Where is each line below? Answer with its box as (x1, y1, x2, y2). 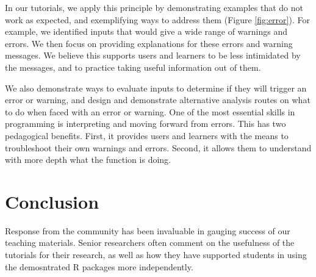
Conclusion (5, 189, 99, 214)
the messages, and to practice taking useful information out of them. (5, 60, 261, 73)
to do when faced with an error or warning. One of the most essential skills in (5, 105, 295, 118)
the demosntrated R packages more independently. (5, 260, 193, 273)
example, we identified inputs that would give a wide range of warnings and (5, 25, 288, 38)
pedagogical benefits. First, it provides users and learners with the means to (5, 129, 289, 142)
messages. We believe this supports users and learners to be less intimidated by (5, 49, 301, 62)
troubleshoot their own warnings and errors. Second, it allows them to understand (5, 141, 312, 154)
